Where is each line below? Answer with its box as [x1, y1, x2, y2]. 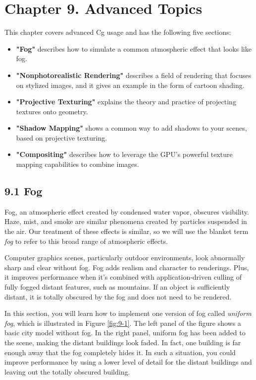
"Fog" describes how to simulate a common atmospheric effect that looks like [16, 43, 252, 54]
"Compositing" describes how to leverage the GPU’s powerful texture [16, 149, 233, 159]
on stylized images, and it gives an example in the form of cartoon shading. [16, 79, 245, 90]
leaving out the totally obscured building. [4, 366, 130, 377]
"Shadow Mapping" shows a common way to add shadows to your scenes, [16, 123, 247, 133]
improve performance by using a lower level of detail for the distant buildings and [4, 357, 252, 367]
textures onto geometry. [16, 106, 88, 116]
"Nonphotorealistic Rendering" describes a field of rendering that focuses [16, 70, 252, 80]
